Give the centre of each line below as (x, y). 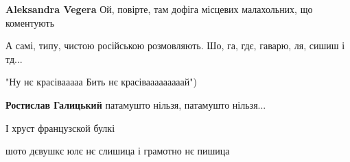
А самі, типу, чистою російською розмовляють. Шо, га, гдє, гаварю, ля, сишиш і (175, 45)
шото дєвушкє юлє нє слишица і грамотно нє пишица (118, 151)
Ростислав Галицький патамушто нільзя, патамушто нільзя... (136, 104)
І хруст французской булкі (60, 127)
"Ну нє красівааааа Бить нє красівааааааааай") (101, 82)
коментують (30, 22)
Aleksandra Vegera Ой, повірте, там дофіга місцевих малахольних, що (159, 9)
